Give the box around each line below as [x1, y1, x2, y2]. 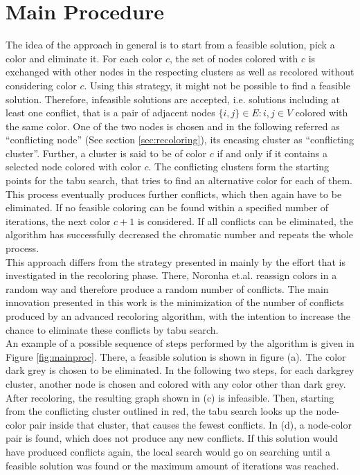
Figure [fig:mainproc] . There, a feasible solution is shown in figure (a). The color [6, 349, 346, 364]
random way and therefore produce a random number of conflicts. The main [6, 281, 329, 296]
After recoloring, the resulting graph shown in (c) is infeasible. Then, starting [6, 390, 334, 404]
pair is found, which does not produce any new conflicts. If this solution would [6, 431, 339, 445]
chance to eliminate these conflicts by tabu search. [6, 322, 219, 337]
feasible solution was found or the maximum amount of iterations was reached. [6, 458, 339, 472]
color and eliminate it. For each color [6, 51, 163, 65]
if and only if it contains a [217, 145, 327, 160]
